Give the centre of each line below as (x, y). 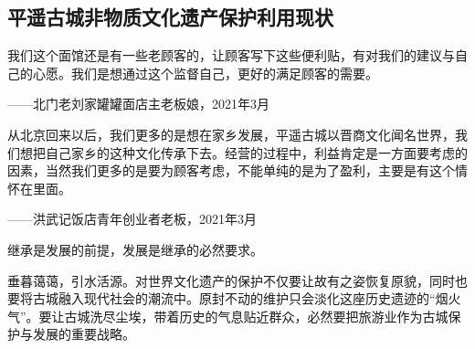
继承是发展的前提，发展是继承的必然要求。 (135, 249)
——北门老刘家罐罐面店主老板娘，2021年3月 (138, 104)
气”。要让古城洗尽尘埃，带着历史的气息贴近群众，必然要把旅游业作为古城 (228, 316)
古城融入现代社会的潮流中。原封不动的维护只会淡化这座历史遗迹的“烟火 (247, 298)
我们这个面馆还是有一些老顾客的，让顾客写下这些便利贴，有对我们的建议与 (231, 55)
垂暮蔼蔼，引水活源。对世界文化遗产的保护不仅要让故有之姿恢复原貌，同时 (231, 280)
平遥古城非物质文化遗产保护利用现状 (170, 17)
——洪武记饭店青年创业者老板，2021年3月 (132, 219)
